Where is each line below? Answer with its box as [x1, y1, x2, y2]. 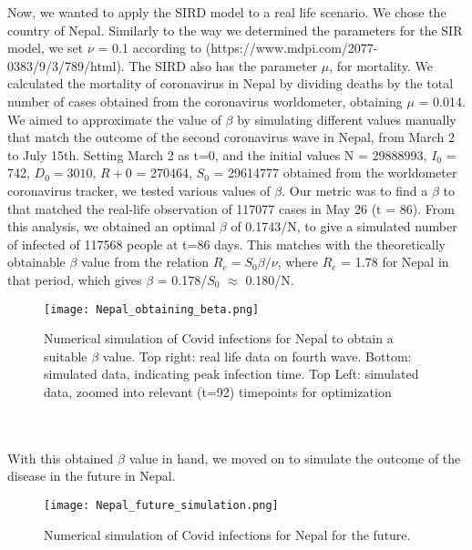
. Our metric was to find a [282, 180, 428, 199]
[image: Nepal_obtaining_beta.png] [44, 302, 260, 316]
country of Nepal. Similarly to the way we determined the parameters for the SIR [7, 20, 463, 39]
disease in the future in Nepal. [7, 466, 176, 485]
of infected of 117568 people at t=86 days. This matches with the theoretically [7, 234, 446, 253]
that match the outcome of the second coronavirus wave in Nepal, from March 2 [7, 127, 456, 147]
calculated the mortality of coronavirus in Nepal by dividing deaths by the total [7, 74, 454, 93]
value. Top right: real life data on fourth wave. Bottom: [102, 346, 412, 365]
